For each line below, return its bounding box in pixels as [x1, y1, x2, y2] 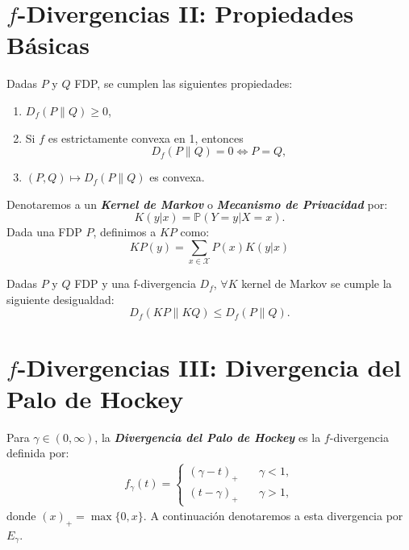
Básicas [6, 28, 90, 61]
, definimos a [93, 223, 157, 240]
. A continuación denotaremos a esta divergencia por [143, 507, 403, 524]
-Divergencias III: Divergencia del [17, 350, 402, 383]
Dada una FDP [6, 223, 82, 240]
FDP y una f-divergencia [74, 275, 196, 292]
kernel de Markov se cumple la [241, 275, 392, 292]
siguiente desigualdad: [6, 290, 115, 307]
